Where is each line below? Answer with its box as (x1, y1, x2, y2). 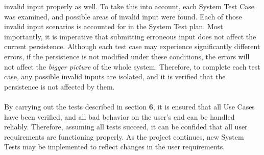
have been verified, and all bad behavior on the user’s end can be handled (4, 111, 235, 122)
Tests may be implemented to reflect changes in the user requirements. (4, 141, 225, 152)
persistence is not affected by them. (4, 81, 115, 92)
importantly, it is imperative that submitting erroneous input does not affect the (4, 31, 256, 41)
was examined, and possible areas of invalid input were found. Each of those (4, 11, 242, 21)
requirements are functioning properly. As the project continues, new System (4, 131, 244, 142)
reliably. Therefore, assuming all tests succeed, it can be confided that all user (4, 121, 248, 132)
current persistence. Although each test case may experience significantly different (4, 41, 260, 52)
